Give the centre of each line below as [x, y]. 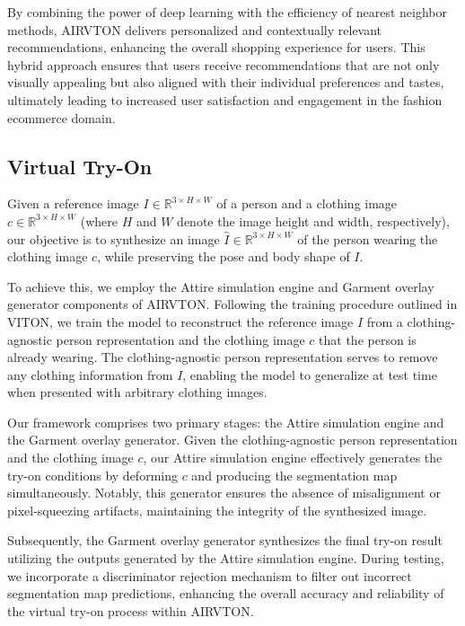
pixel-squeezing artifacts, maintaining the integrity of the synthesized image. [217, 510]
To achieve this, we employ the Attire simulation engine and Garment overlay [221, 286]
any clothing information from [90, 374]
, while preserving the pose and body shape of [224, 256]
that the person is [368, 339]
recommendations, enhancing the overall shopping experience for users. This [216, 47]
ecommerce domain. [61, 117]
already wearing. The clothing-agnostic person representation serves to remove [223, 357]
